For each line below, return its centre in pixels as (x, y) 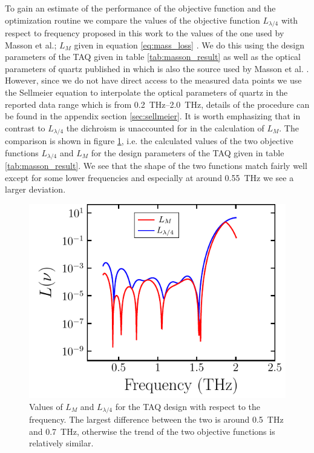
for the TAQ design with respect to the (188, 406)
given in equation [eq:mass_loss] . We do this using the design (189, 45)
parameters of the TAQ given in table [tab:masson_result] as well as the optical (153, 57)
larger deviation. (35, 189)
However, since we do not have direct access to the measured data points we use (153, 80)
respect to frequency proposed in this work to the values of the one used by (145, 33)
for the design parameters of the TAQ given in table (188, 152)
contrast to (25, 127)
